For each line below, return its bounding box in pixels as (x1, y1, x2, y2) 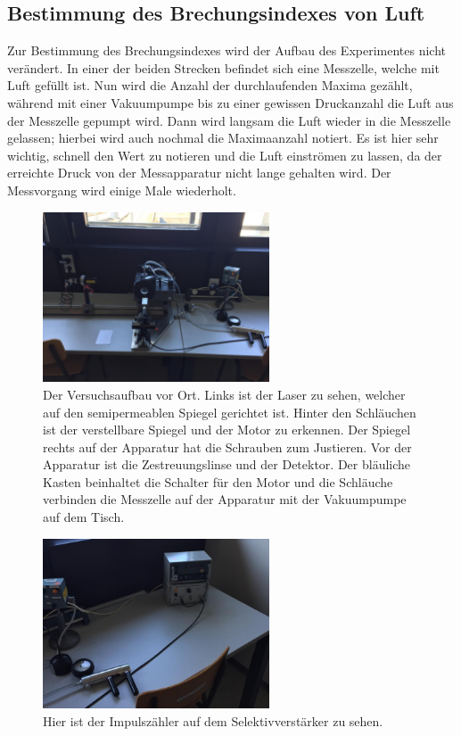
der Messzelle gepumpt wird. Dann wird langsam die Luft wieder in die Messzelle (7, 111, 451, 129)
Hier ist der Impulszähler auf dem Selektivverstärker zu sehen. (43, 711, 383, 730)
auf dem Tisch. (43, 508, 125, 526)
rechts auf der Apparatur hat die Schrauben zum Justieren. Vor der (43, 437, 412, 456)
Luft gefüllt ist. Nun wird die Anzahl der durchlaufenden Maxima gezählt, (7, 76, 413, 95)
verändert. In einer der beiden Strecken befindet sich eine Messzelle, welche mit (7, 58, 440, 77)
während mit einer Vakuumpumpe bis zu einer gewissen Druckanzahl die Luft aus (7, 93, 454, 112)
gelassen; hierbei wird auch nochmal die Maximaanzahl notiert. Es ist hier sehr (7, 128, 439, 147)
